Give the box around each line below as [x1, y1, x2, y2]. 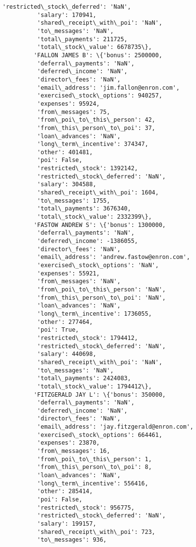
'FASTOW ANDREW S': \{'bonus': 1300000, [33, 221, 166, 228]
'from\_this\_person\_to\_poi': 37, [37, 124, 155, 131]
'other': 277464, [37, 318, 93, 325]
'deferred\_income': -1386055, [37, 238, 138, 245]
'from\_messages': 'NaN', [37, 278, 121, 285]
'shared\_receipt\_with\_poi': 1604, [37, 189, 159, 196]
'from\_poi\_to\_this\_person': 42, [37, 116, 155, 124]
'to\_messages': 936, [37, 536, 107, 544]
